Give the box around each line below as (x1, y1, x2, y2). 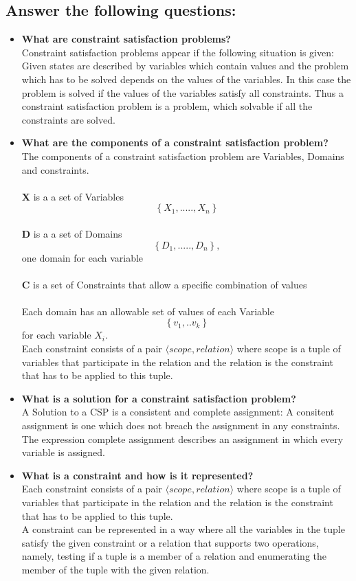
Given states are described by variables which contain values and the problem (21, 58, 349, 73)
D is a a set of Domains (21, 226, 122, 240)
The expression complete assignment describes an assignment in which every (21, 431, 344, 446)
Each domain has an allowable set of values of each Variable (21, 304, 274, 318)
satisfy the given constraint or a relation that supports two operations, (21, 535, 319, 549)
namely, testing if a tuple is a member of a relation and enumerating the (21, 549, 327, 563)
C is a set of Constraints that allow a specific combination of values (21, 277, 307, 291)
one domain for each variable (21, 250, 144, 264)
